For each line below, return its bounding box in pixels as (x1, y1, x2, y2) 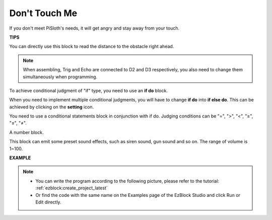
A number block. (9, 129, 44, 135)
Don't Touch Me (9, 8, 78, 19)
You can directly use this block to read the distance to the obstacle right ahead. (9, 43, 174, 50)
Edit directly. (35, 199, 61, 205)
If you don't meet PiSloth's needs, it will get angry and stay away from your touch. (9, 25, 180, 31)
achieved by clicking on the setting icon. (9, 103, 94, 110)
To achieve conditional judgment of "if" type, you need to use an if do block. (9, 87, 168, 93)
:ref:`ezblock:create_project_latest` (35, 185, 108, 191)
